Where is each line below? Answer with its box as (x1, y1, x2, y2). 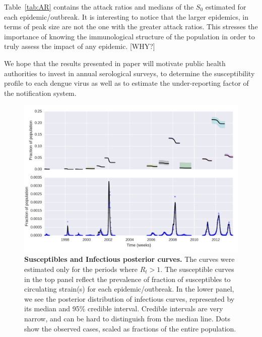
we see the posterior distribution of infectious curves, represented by (24, 293, 235, 304)
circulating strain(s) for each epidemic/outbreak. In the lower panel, (24, 284, 234, 294)
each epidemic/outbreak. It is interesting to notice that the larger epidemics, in (4, 11, 248, 22)
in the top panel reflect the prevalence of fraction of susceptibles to (24, 273, 231, 284)
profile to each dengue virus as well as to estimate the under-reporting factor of (4, 78, 249, 88)
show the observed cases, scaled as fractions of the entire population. (24, 323, 236, 333)
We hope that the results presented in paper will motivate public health (4, 58, 226, 68)
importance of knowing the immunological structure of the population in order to (4, 31, 255, 41)
